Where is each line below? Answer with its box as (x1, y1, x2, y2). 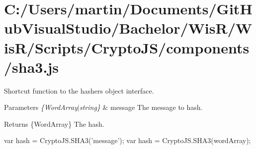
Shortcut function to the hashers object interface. (4, 85, 154, 96)
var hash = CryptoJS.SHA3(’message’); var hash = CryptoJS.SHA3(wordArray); (4, 135, 251, 146)
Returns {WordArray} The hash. (4, 118, 104, 129)
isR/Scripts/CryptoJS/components (4, 37, 250, 57)
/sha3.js (4, 56, 59, 77)
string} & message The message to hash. (79, 102, 203, 112)
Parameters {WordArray (4, 102, 78, 112)
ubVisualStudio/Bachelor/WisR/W (4, 18, 253, 38)
